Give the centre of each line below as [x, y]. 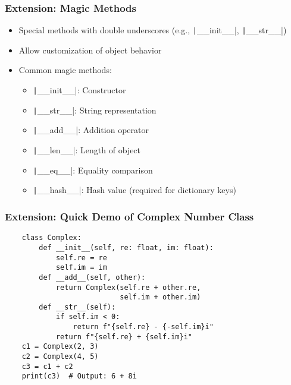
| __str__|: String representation [95, 110]
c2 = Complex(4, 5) [60, 357]
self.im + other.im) [160, 297]
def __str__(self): [77, 307]
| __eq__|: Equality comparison [93, 170]
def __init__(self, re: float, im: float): [126, 247]
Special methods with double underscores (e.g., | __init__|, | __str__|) [153, 30]
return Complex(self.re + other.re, [128, 287]
